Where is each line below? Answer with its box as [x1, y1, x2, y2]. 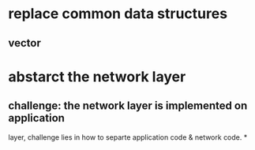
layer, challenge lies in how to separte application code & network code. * [8, 132, 248, 142]
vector [8, 36, 41, 50]
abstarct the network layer [8, 68, 186, 85]
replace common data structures [8, 5, 227, 23]
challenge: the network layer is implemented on [8, 99, 248, 113]
